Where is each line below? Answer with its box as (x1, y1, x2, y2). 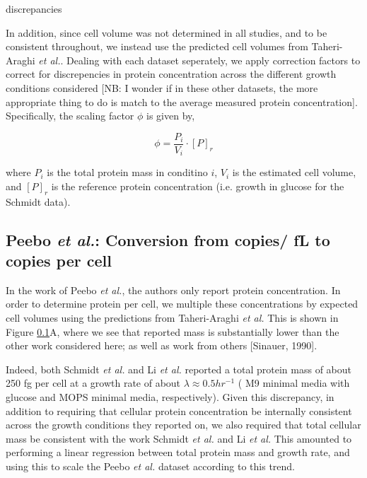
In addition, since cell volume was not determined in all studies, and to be (6, 25, 327, 40)
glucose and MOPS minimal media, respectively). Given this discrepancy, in (6, 390, 334, 404)
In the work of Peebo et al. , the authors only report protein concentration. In (6, 282, 341, 297)
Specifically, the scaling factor (6, 108, 134, 123)
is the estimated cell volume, (232, 165, 356, 180)
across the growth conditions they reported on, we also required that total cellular (6, 417, 361, 432)
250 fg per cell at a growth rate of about (6, 375, 181, 390)
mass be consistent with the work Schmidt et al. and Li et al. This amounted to (6, 431, 352, 445)
